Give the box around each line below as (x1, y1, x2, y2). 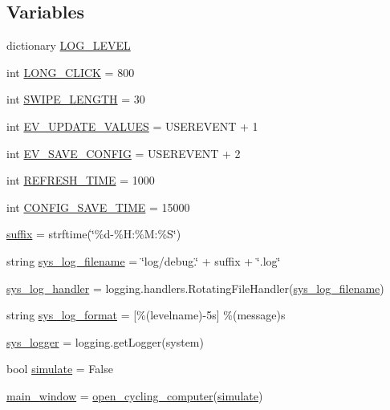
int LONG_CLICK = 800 (6, 63, 135, 80)
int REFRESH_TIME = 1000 (6, 172, 155, 189)
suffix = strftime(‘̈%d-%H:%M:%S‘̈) (6, 225, 181, 242)
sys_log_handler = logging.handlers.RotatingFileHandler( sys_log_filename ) (6, 279, 384, 296)
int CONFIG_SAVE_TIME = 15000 (6, 198, 190, 215)
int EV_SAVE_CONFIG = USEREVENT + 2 (6, 144, 241, 161)
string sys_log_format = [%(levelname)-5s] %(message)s (6, 306, 286, 323)
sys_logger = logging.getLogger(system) (6, 333, 204, 350)
